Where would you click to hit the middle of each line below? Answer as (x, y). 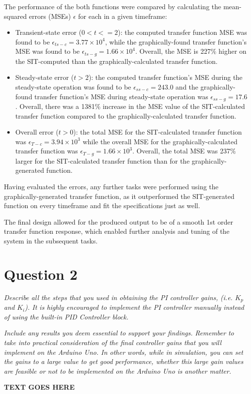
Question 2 (41, 274)
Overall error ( (37, 132)
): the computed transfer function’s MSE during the (165, 77)
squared (16, 16)
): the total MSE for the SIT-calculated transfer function (158, 132)
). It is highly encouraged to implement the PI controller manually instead (134, 307)
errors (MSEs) (50, 16)
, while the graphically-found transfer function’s (176, 41)
